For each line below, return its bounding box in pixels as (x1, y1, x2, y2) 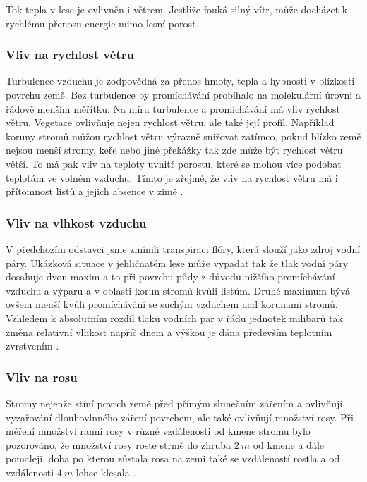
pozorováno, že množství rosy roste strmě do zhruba (6, 437, 231, 452)
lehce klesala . (76, 464, 136, 479)
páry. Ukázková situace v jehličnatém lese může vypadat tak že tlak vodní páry (6, 255, 349, 270)
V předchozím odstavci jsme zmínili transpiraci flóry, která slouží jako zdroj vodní (6, 241, 361, 256)
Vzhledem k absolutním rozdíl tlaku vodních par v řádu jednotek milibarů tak (6, 310, 343, 325)
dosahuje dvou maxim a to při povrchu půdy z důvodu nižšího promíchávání (6, 269, 335, 284)
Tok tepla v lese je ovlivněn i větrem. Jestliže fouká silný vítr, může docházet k (6, 2, 348, 16)
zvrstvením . (6, 338, 59, 353)
